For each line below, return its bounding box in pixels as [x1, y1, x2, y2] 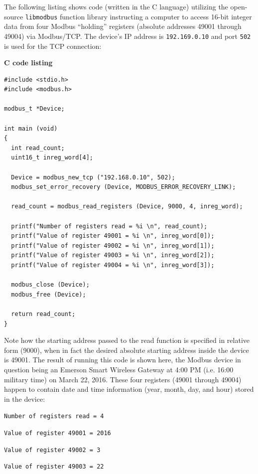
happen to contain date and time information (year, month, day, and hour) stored [4, 384, 254, 394]
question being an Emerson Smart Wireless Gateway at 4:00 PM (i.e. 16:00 [4, 364, 234, 374]
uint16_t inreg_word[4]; [11, 154, 93, 161]
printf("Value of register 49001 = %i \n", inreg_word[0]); [11, 232, 215, 240]
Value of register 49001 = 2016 [4, 429, 111, 437]
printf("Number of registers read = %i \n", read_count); [11, 222, 208, 230]
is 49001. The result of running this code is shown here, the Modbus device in [4, 354, 241, 365]
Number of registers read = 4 [4, 413, 104, 420]
